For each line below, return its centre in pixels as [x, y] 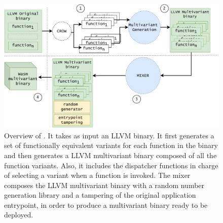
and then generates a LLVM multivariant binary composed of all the [110, 155]
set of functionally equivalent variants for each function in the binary [111, 145]
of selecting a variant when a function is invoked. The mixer [97, 175]
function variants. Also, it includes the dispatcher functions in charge [111, 165]
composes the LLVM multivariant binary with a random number [104, 185]
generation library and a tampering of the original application [100, 195]
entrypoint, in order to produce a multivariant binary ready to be [106, 205]
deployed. [19, 215]
